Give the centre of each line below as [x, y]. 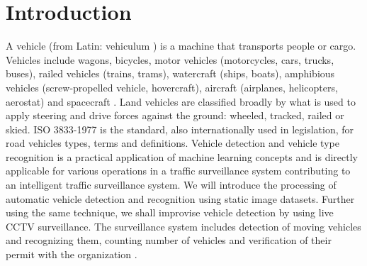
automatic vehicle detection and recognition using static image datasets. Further [180, 198]
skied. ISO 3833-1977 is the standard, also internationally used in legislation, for [180, 129]
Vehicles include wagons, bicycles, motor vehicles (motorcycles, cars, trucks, [170, 59]
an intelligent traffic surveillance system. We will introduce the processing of [171, 185]
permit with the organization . [72, 254]
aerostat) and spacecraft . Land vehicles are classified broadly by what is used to [181, 101]
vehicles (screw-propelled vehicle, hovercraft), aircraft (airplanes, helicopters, [172, 87]
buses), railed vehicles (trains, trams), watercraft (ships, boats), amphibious [170, 73]
